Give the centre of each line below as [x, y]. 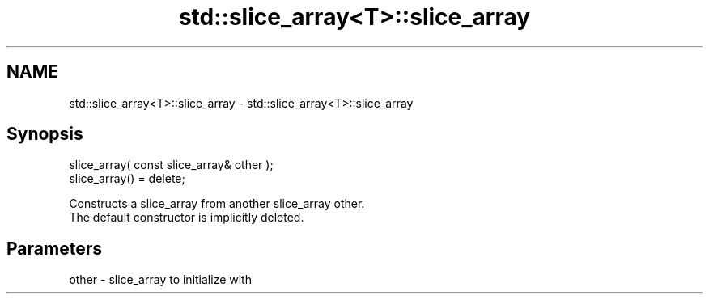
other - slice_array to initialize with [160, 280]
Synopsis [45, 134]
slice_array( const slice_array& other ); [171, 165]
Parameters [54, 248]
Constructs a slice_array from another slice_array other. [217, 204]
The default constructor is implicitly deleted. [187, 218]
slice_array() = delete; [127, 179]
